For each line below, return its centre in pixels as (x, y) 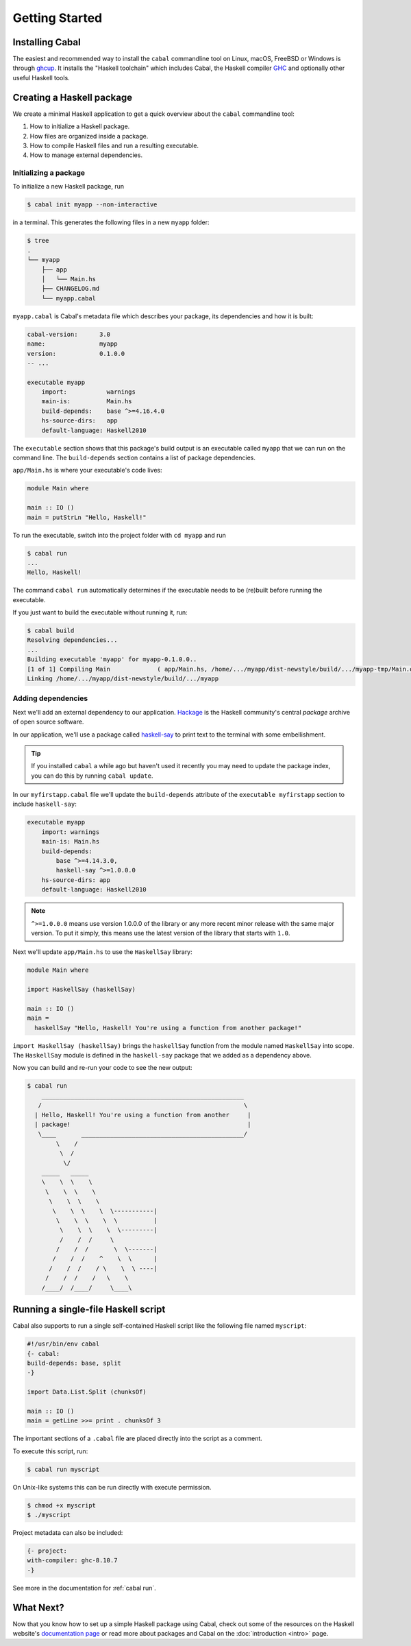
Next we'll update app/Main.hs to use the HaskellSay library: (103, 952)
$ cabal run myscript (63, 1469)
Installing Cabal (47, 42)
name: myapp (72, 344)
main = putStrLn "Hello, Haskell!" (87, 517)
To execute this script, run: (50, 1451)
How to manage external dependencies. (86, 155)
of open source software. (48, 722)
